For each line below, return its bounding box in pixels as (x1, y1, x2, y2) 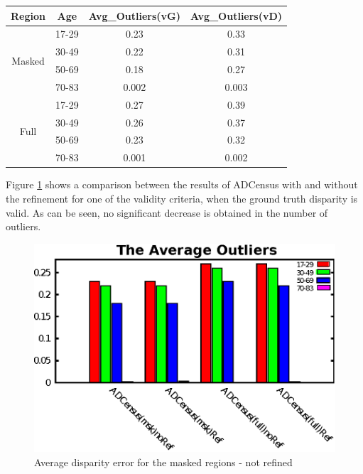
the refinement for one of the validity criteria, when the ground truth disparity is (6, 190, 358, 205)
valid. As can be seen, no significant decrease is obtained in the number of (6, 205, 328, 220)
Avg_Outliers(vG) (88, 8, 181, 23)
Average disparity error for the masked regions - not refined (34, 454, 293, 469)
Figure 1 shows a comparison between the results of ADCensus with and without (6, 177, 358, 192)
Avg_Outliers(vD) (190, 8, 283, 23)
